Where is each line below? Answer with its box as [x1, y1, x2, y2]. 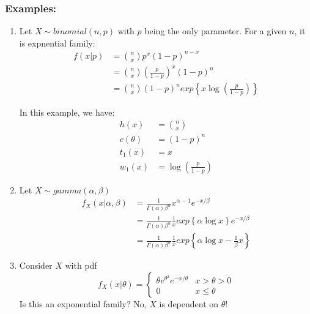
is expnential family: [19, 36, 95, 49]
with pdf [65, 259, 97, 272]
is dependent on [159, 297, 219, 310]
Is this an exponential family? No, [19, 297, 147, 310]
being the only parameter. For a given [144, 24, 287, 37]
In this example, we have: [19, 105, 115, 118]
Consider [19, 259, 53, 272]
